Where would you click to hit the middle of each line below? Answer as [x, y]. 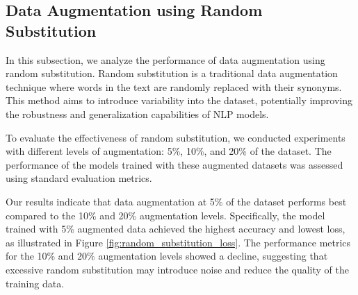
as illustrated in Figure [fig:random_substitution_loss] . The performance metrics [178, 242]
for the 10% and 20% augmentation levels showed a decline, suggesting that [167, 256]
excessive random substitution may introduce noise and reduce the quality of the [178, 269]
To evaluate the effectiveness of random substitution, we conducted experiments [176, 137]
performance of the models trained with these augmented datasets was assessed [174, 164]
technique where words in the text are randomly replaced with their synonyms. [174, 86]
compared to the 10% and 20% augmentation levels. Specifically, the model [165, 215]
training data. [35, 283]
